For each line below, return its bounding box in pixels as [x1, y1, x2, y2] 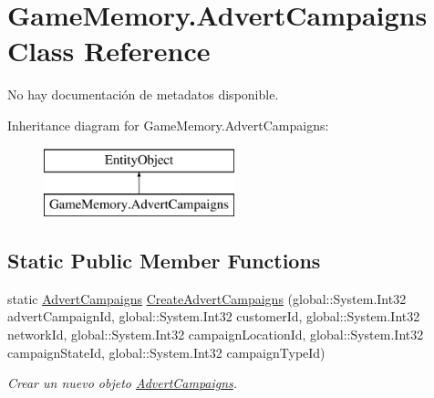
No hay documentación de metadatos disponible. [7, 85, 279, 104]
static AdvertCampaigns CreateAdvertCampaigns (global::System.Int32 [7, 288, 407, 308]
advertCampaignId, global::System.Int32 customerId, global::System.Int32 [7, 307, 420, 326]
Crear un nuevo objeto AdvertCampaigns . [7, 373, 238, 393]
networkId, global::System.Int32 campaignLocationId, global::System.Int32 [7, 325, 424, 344]
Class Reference [7, 32, 211, 69]
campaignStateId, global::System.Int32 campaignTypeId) [7, 342, 325, 361]
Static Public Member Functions [7, 246, 321, 275]
